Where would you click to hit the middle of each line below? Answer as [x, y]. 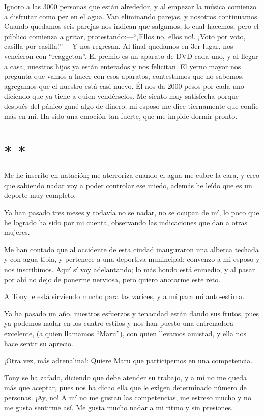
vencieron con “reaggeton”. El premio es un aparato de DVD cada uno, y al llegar [131, 56]
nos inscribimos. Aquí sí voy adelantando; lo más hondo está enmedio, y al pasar [130, 269]
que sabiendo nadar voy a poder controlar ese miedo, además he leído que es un [128, 185]
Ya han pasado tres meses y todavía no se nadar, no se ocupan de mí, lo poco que [132, 212]
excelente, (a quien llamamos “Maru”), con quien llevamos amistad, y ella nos [125, 333]
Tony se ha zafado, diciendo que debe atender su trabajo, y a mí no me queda [126, 377]
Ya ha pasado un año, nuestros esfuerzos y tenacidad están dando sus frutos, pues [132, 313]
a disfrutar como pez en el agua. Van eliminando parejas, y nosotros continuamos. [132, 16]
